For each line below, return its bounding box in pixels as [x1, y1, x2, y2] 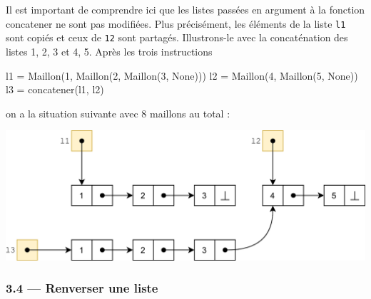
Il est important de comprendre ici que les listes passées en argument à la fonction [6, 2, 365, 16]
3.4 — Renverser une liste [6, 279, 158, 297]
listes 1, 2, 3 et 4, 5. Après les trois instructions [6, 43, 213, 58]
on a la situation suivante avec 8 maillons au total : [6, 105, 230, 120]
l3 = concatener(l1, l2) [6, 82, 104, 97]
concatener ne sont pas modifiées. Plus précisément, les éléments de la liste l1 [6, 16, 346, 31]
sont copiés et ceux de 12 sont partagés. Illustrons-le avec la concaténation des [6, 30, 348, 45]
